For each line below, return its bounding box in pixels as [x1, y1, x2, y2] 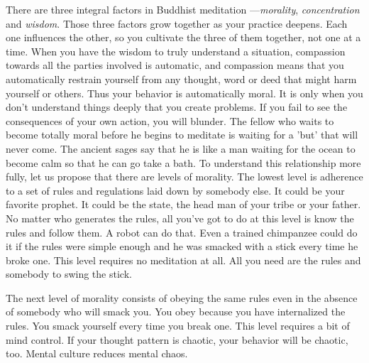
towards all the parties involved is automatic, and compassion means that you [6, 58, 344, 72]
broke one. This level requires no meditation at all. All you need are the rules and [6, 252, 361, 267]
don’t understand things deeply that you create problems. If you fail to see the [6, 99, 348, 114]
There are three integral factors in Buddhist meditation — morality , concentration [6, 2, 360, 16]
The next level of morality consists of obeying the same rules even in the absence [6, 290, 358, 305]
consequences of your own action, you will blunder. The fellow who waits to [6, 113, 334, 128]
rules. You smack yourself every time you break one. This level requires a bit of [6, 318, 350, 333]
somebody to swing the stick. [6, 266, 132, 281]
